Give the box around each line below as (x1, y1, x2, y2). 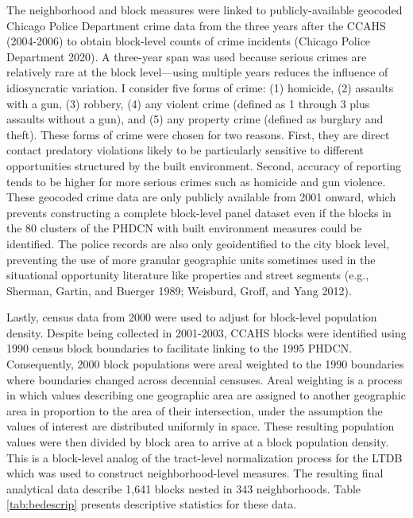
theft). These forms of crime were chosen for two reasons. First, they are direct (6, 126, 390, 142)
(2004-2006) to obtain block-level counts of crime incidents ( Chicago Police (6, 33, 371, 49)
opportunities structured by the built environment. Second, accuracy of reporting (6, 157, 402, 173)
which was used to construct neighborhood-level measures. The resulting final (6, 465, 384, 481)
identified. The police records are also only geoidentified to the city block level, (6, 235, 390, 251)
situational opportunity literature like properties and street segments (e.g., (6, 267, 369, 283)
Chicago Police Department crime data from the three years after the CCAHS (6, 17, 386, 33)
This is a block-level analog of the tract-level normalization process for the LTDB (6, 449, 403, 465)
